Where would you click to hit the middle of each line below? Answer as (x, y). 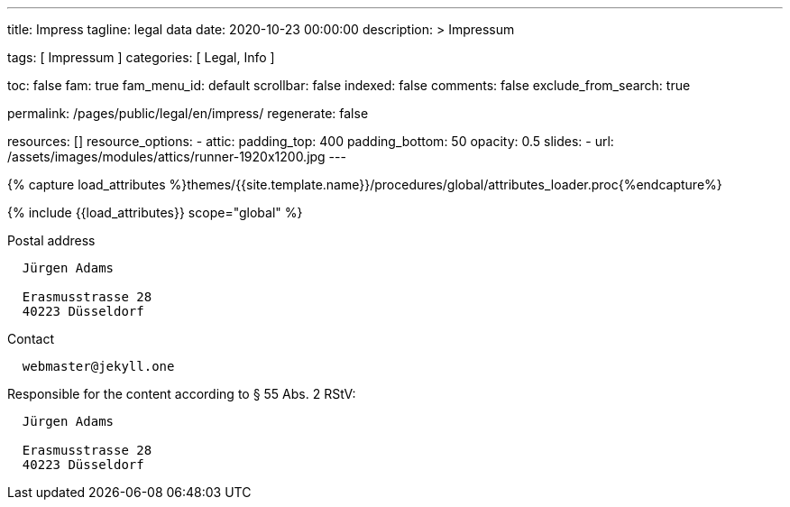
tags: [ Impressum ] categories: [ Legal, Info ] (141, 57)
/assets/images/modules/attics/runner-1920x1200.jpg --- (177, 157)
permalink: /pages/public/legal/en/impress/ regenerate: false (188, 113)
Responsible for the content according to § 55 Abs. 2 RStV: (182, 394)
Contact (31, 339)
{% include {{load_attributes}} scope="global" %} (155, 212)
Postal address (51, 240)
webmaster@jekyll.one (98, 366)
